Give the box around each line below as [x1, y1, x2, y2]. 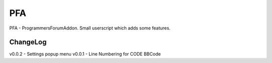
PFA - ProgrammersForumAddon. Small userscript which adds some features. [9, 25, 171, 31]
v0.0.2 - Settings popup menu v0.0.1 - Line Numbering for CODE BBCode [9, 51, 161, 57]
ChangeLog [9, 38, 47, 46]
